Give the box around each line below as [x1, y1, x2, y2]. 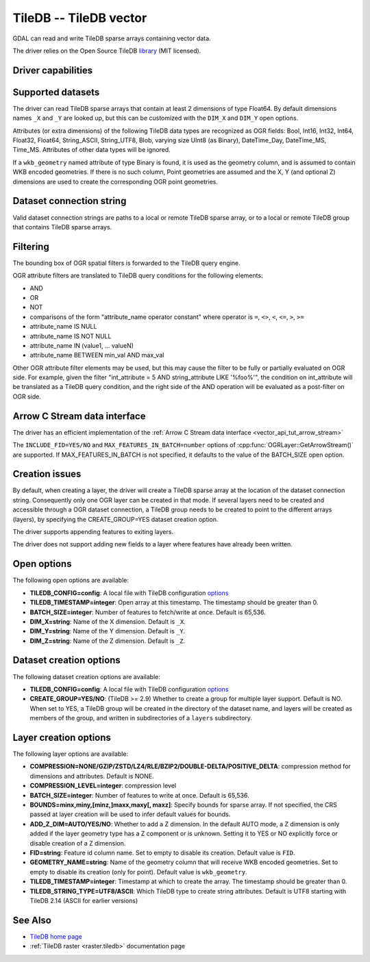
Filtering [12, 240, 49, 253]
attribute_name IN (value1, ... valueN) [29, 341, 134, 349]
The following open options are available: [12, 576, 129, 585]
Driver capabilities [12, 64, 93, 76]
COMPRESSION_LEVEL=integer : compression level [29, 781, 177, 790]
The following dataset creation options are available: [12, 672, 160, 681]
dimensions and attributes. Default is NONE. [29, 772, 154, 780]
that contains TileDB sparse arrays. [12, 223, 112, 231]
